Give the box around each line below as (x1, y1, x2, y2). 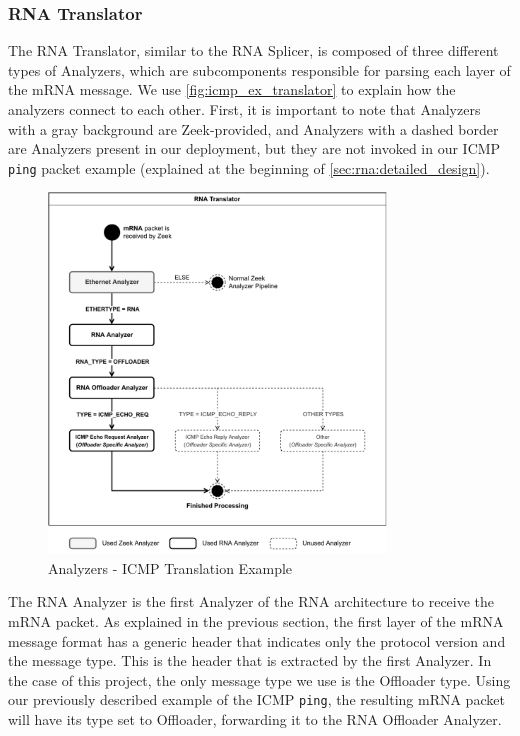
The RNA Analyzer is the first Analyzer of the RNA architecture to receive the (8, 591, 495, 612)
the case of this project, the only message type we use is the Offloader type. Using (8, 669, 511, 690)
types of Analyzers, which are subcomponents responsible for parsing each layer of (8, 59, 511, 80)
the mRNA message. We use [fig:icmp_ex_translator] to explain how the (8, 79, 456, 100)
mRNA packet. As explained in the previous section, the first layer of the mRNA (8, 611, 504, 632)
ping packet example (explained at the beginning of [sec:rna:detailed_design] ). (8, 157, 490, 178)
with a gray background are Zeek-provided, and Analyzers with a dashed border (8, 118, 499, 139)
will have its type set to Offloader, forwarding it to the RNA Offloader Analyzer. (8, 709, 502, 730)
